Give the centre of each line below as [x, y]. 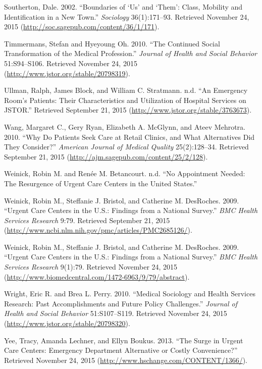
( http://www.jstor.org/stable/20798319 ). [67, 73]
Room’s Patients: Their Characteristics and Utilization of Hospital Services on [125, 100]
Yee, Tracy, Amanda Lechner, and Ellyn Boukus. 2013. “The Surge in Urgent [124, 340]
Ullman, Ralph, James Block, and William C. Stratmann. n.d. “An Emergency [126, 90]
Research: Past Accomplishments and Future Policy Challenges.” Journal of [121, 303]
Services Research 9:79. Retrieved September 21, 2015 [87, 220]
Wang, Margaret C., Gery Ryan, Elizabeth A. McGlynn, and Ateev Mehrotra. [125, 126]
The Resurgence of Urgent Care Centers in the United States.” [101, 183]
